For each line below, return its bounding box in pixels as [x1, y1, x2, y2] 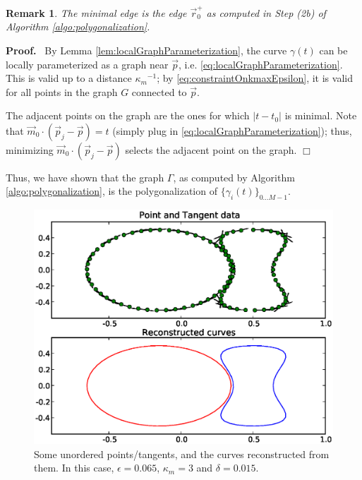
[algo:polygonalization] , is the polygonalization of [6, 184, 217, 198]
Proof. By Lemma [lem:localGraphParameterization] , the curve [6, 42, 287, 57]
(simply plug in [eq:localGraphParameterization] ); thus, [112, 123, 352, 138]
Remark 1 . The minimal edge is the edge [6, 5, 187, 20]
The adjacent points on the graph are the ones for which [6, 108, 250, 123]
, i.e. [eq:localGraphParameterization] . [178, 56, 343, 71]
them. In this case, [34, 460, 114, 475]
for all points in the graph [6, 84, 118, 99]
